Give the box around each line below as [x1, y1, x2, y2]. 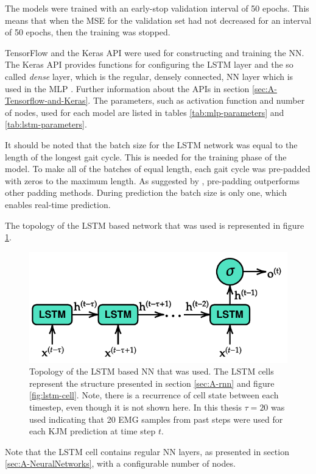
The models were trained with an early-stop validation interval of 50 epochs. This [5, 2, 309, 14]
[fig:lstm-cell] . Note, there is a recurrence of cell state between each [29, 389, 279, 401]
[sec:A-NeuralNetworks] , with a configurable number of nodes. [5, 457, 236, 470]
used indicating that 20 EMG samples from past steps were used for [29, 412, 283, 425]
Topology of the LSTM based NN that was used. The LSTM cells [29, 365, 274, 378]
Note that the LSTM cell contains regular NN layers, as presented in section [5, 445, 289, 458]
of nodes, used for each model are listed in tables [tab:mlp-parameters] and [5, 106, 284, 118]
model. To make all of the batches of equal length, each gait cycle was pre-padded [5, 162, 311, 175]
